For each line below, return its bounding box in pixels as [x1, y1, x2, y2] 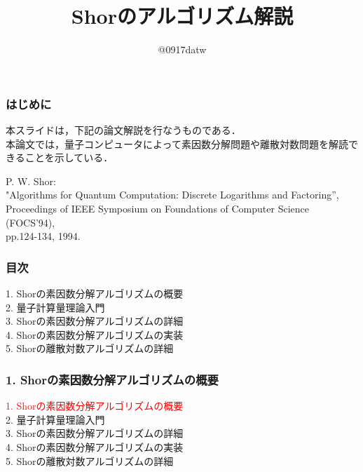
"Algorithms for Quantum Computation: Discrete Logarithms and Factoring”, [6, 187, 339, 202]
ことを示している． [25, 150, 114, 165]
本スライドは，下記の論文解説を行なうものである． [6, 123, 241, 137]
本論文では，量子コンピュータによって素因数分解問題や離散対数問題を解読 [6, 136, 348, 151]
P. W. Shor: [6, 173, 56, 188]
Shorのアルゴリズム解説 [71, 1, 294, 30]
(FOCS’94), [6, 215, 55, 229]
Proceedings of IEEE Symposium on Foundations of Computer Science [6, 201, 309, 215]
